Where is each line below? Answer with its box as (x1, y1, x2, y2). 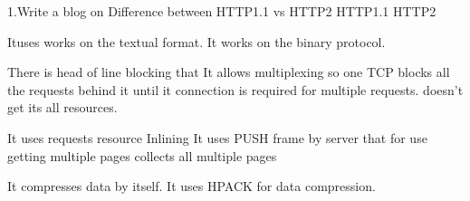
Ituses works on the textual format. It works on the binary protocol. (7, 32, 386, 51)
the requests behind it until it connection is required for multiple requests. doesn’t (7, 80, 464, 99)
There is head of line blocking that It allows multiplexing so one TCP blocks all (7, 62, 450, 81)
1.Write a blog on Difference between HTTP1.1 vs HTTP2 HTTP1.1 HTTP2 (7, 2, 436, 20)
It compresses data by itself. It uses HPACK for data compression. (7, 177, 376, 196)
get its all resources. (7, 98, 118, 117)
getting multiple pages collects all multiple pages (7, 146, 277, 165)
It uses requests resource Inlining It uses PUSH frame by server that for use (7, 128, 427, 147)
